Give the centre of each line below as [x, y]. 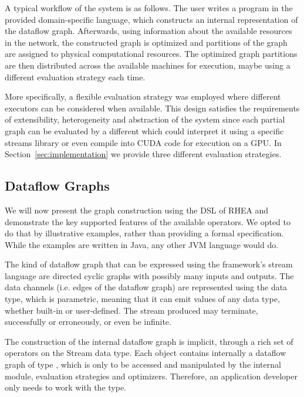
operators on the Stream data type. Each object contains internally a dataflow [146, 353]
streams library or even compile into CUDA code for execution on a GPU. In [143, 142]
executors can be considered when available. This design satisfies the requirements [152, 108]
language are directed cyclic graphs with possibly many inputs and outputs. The [149, 275]
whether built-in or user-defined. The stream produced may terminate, [131, 310]
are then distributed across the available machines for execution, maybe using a [148, 65]
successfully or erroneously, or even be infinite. [88, 322]
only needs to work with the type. [66, 387]
